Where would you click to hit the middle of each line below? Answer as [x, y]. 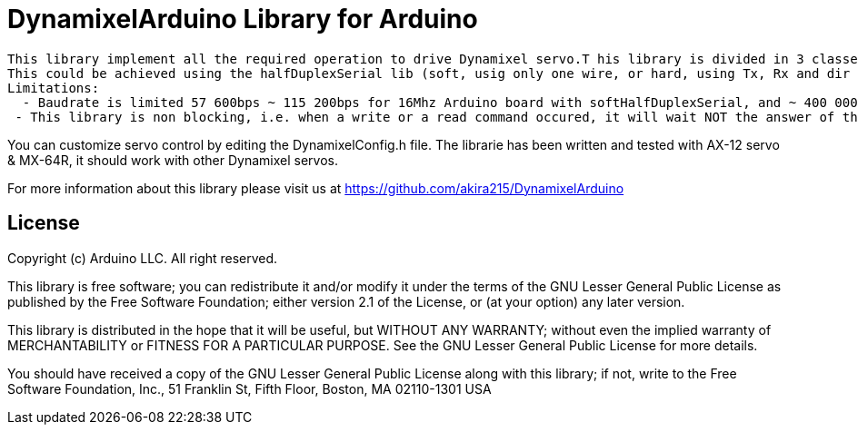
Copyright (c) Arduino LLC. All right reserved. [143, 258]
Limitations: [54, 88]
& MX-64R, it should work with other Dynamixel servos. [173, 160]
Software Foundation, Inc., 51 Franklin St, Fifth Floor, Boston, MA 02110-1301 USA [249, 388]
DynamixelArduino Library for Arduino [243, 19]
